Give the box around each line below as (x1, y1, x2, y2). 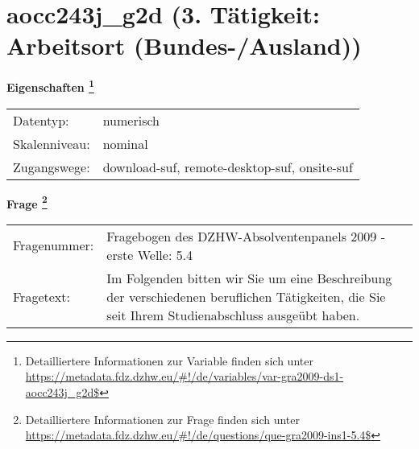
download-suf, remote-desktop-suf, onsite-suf (102, 157, 353, 176)
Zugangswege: (13, 157, 90, 176)
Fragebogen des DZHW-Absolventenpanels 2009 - (106, 226, 385, 245)
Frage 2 (6, 192, 48, 212)
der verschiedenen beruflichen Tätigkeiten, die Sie (106, 286, 386, 306)
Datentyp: (13, 110, 69, 130)
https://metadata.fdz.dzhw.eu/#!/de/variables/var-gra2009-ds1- (25, 368, 344, 385)
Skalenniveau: (13, 134, 90, 153)
